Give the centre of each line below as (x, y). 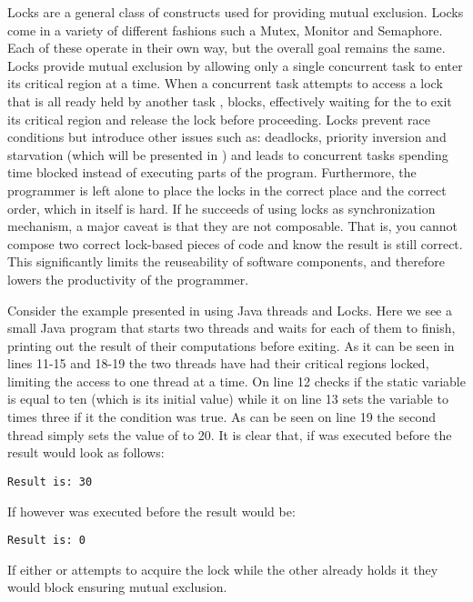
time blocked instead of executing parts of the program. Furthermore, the (212, 172)
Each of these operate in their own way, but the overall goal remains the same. (226, 48)
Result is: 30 (50, 482)
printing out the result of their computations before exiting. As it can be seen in (231, 345)
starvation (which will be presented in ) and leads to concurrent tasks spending (228, 154)
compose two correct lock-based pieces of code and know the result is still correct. (235, 243)
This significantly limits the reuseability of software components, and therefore (226, 261)
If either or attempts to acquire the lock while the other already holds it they (223, 569)
